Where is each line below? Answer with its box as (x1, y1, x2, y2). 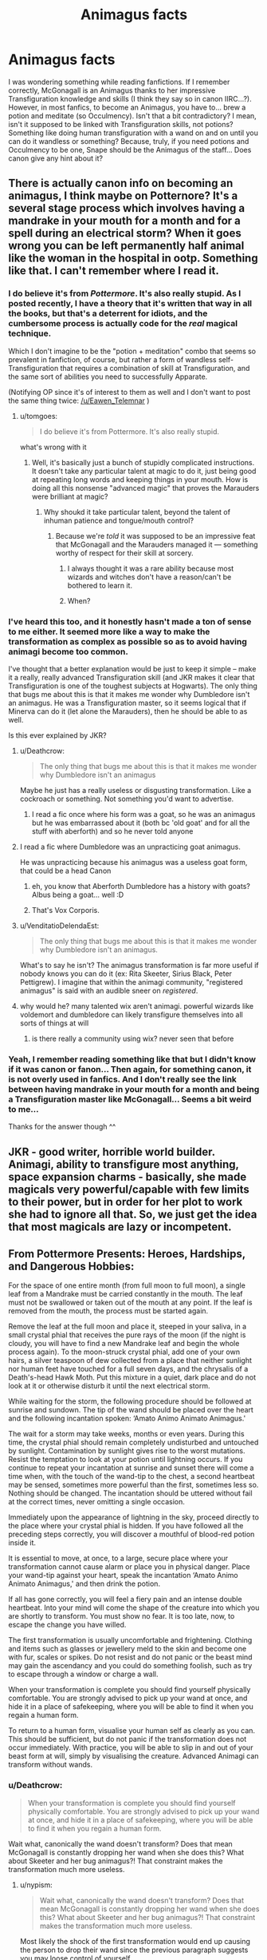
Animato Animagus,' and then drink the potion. (8, 1579, 161, 1588)
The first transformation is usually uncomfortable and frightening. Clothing (8, 1635, 253, 1645)
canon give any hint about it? (8, 153, 104, 163)
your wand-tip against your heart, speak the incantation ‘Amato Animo (8, 1571, 238, 1580)
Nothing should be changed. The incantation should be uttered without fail (8, 1488, 253, 1498)
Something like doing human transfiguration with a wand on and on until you (8, 128, 259, 137)
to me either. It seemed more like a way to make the (8, 626, 210, 637)
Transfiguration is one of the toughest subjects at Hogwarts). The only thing (8, 681, 257, 691)
